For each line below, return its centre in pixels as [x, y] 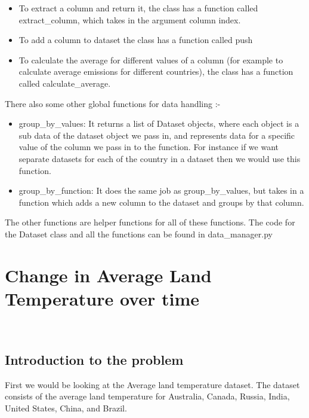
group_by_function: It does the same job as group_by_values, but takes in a [161, 190]
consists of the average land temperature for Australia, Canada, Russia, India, [147, 396]
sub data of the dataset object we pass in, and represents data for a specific [157, 135]
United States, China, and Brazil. [66, 408]
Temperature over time [102, 298]
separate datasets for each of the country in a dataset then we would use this [160, 158]
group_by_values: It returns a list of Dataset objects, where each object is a [159, 123]
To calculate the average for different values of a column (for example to [151, 60]
